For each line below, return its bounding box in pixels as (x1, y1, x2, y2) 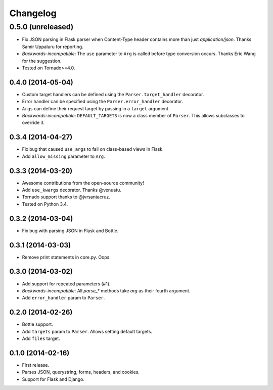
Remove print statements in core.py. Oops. (22, 254, 111, 260)
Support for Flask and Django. (22, 376, 84, 382)
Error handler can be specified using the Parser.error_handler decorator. (22, 99, 183, 105)
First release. (22, 362, 50, 368)
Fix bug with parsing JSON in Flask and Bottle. (22, 228, 119, 234)
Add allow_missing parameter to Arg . (22, 153, 106, 159)
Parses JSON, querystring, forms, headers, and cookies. (22, 369, 140, 375)
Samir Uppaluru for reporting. (22, 44, 83, 50)
